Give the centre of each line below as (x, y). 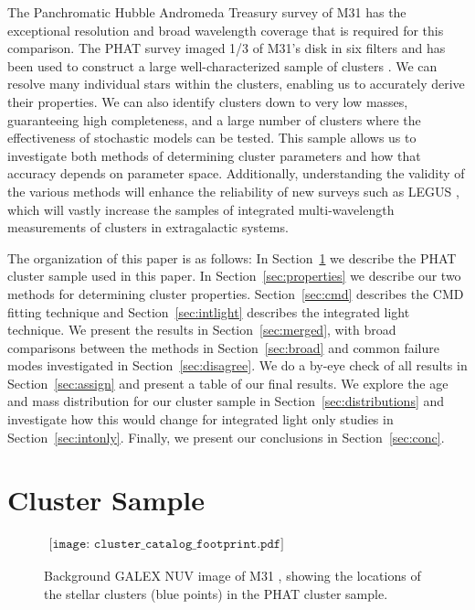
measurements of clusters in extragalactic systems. (148, 227)
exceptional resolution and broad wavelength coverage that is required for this (226, 30)
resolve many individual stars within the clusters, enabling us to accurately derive (236, 84)
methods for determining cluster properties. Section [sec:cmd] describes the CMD (236, 293)
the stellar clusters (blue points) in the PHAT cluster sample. (216, 594)
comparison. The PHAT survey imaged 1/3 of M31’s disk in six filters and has (227, 48)
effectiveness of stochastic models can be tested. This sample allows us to (212, 138)
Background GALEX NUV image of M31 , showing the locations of (232, 576)
